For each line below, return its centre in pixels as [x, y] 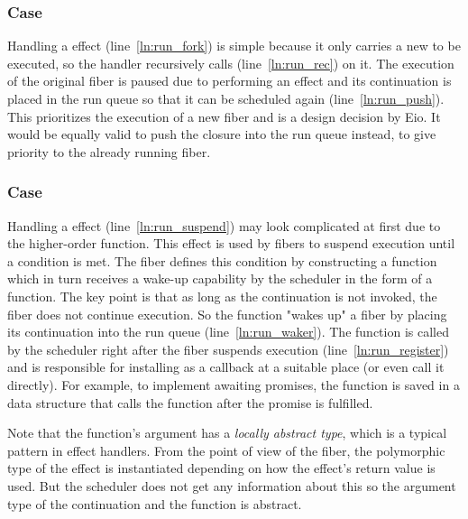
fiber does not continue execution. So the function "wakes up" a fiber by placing [227, 314]
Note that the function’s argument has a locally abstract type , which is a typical [227, 433]
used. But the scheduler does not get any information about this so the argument [232, 485]
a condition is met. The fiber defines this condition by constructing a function [222, 260]
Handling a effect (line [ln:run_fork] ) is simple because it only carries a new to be [234, 46]
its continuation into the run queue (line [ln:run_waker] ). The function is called [228, 332]
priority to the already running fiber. [109, 151]
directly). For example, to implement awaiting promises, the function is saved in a [234, 384]
